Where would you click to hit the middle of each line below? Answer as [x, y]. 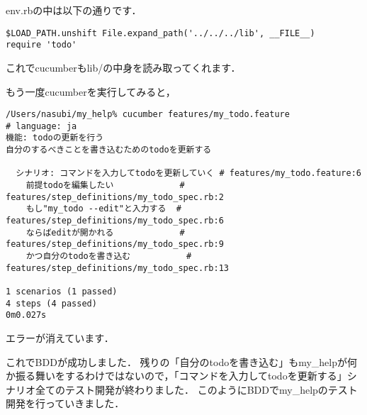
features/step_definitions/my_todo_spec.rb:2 [115, 197]
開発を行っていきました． [65, 403]
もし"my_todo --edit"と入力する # [103, 209]
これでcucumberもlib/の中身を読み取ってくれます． [123, 67]
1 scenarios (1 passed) [62, 291]
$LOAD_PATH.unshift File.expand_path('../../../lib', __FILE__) [160, 33]
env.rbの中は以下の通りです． [74, 10]
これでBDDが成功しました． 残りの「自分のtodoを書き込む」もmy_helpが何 [182, 361]
